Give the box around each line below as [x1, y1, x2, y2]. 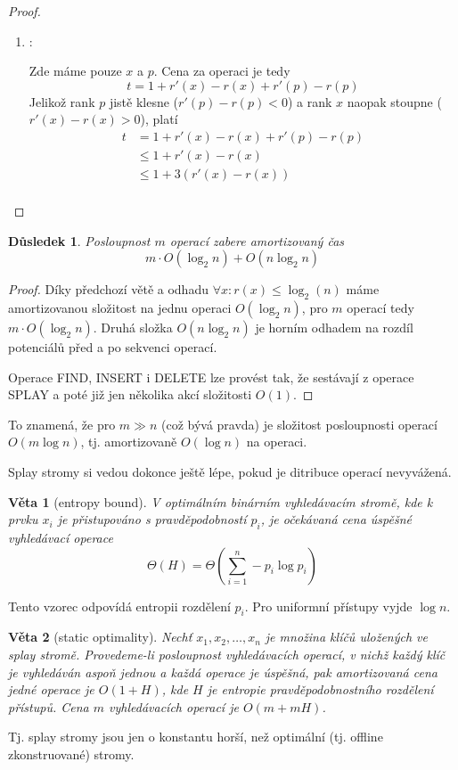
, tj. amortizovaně [80, 432, 177, 451]
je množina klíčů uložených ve [265, 627, 428, 646]
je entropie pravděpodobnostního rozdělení [207, 680, 434, 699]
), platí [140, 110, 178, 128]
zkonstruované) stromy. [8, 744, 135, 763]
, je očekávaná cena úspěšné [260, 510, 412, 528]
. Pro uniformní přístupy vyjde [244, 596, 413, 615]
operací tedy [347, 299, 414, 317]
